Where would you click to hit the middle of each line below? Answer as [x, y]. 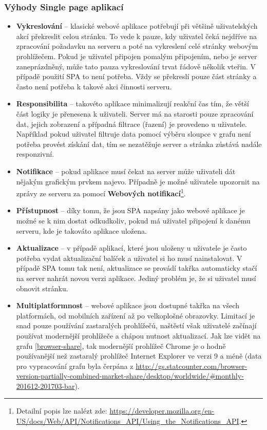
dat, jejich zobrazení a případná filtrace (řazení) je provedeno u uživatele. [131, 124]
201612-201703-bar [45, 386]
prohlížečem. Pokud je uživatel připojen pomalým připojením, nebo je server [137, 56]
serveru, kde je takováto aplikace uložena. [81, 230]
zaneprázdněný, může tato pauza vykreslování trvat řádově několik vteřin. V [136, 66]
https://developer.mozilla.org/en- [162, 411]
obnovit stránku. [42, 288]
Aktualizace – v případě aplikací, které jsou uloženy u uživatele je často [131, 248]
